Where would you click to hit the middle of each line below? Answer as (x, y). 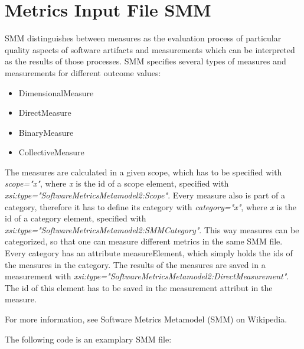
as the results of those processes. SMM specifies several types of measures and (146, 61)
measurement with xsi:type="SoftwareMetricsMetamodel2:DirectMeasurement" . (147, 276)
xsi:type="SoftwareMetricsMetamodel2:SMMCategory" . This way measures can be (152, 229)
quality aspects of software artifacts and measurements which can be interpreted (150, 49)
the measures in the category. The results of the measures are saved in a (135, 264)
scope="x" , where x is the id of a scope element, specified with (117, 183)
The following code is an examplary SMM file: (88, 339)
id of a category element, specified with (76, 218)
